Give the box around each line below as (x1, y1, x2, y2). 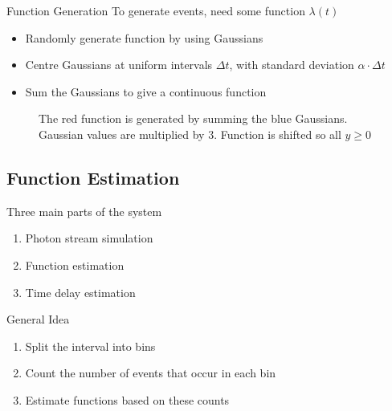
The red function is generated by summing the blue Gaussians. (39, 110, 348, 127)
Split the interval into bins (25, 337, 156, 354)
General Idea (6, 311, 70, 328)
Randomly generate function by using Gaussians (25, 29, 263, 46)
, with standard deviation (229, 56, 354, 73)
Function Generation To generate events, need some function (6, 2, 305, 18)
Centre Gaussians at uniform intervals (25, 56, 213, 73)
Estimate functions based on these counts (25, 391, 230, 408)
